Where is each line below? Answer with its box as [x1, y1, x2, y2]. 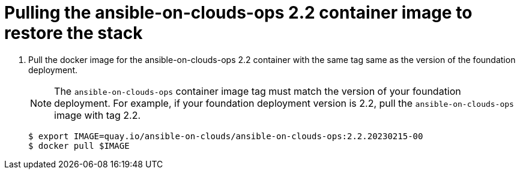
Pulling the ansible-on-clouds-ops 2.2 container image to [4, 2, 473, 23]
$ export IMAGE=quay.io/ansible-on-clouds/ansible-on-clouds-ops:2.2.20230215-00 [28, 131, 423, 141]
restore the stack [4, 23, 143, 43]
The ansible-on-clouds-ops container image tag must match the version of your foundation [54, 85, 461, 97]
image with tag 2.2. [54, 109, 141, 121]
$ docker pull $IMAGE [28, 140, 130, 151]
